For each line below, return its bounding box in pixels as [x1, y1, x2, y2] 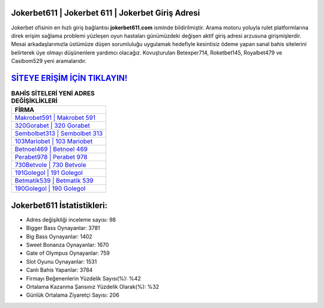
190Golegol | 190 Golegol [14, 185, 86, 193]
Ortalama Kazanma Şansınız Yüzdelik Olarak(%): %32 [26, 283, 159, 290]
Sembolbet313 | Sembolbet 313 [14, 129, 103, 138]
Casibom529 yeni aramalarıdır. [11, 58, 87, 65]
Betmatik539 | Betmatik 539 [14, 177, 94, 185]
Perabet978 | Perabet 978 [14, 153, 88, 161]
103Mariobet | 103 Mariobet [14, 137, 93, 146]
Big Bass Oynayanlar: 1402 [26, 232, 92, 240]
